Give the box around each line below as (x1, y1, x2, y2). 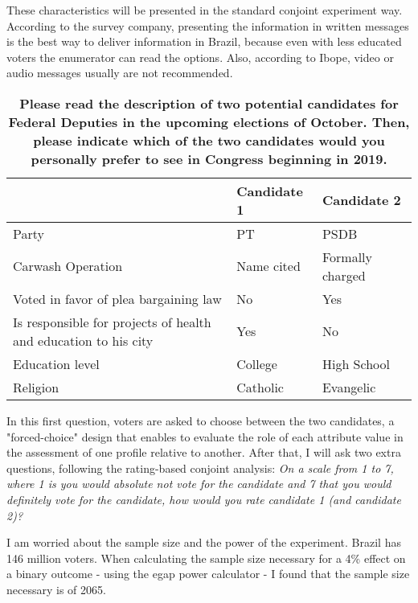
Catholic (236, 377, 284, 396)
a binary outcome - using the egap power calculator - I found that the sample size (6, 565, 410, 582)
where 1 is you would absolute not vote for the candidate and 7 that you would (6, 475, 391, 492)
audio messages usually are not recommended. (6, 64, 233, 81)
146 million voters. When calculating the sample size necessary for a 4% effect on (6, 549, 406, 566)
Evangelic (322, 377, 376, 396)
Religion (13, 377, 59, 396)
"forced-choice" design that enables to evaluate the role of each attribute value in (6, 428, 404, 445)
